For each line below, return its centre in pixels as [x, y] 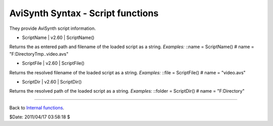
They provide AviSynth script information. [53, 28]
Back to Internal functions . [37, 108]
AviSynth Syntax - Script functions [84, 13]
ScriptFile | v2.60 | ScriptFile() [53, 63]
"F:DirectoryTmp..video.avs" [39, 54]
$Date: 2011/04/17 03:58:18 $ [40, 117]
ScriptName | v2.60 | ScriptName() [58, 37]
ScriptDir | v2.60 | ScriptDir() [52, 81]
